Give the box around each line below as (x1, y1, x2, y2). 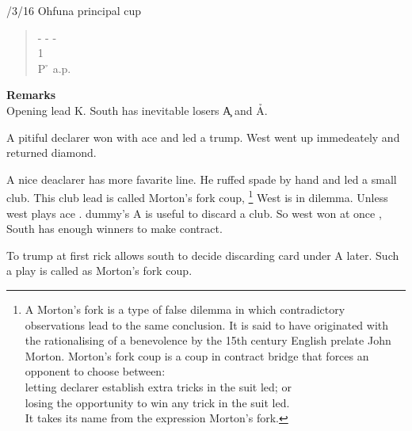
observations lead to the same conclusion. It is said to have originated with (25, 316, 389, 333)
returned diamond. (6, 144, 97, 161)
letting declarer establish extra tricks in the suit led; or (25, 378, 292, 395)
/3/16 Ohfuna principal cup (6, 2, 142, 18)
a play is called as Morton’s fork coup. (6, 262, 193, 279)
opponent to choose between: (25, 363, 166, 380)
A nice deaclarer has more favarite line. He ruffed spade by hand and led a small (6, 170, 397, 187)
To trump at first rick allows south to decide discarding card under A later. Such (6, 246, 399, 263)
